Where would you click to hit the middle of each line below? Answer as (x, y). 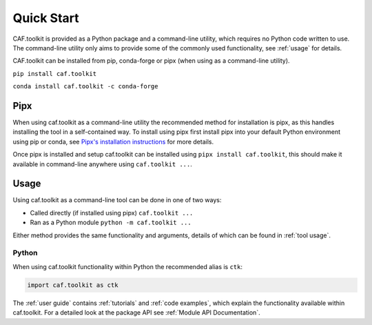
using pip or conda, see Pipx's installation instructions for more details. (113, 141)
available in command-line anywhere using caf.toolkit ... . (103, 164)
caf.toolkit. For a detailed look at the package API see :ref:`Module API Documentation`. (137, 313)
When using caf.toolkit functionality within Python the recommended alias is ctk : (128, 266)
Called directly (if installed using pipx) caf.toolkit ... (112, 213)
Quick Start (46, 18)
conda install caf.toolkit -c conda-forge (85, 87)
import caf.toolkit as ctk (73, 285)
